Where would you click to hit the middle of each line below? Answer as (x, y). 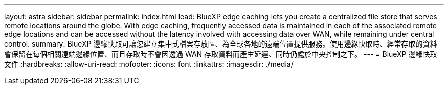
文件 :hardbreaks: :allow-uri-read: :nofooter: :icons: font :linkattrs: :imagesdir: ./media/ (149, 64)
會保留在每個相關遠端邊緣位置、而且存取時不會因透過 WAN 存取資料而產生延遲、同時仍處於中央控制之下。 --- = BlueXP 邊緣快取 (221, 54)
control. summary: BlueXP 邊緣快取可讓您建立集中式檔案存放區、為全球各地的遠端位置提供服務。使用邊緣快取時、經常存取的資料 (221, 44)
